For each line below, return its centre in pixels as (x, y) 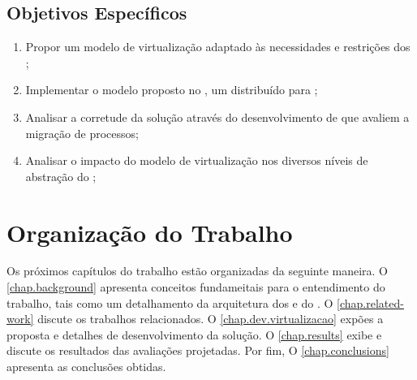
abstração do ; (61, 176)
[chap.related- (370, 302)
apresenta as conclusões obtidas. (86, 367)
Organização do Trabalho (150, 232)
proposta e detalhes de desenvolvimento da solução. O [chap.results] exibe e (194, 334)
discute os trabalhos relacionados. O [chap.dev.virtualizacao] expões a (211, 319)
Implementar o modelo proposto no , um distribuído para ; (172, 90)
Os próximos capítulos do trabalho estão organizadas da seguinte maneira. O (198, 271)
